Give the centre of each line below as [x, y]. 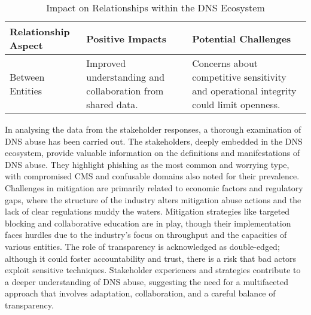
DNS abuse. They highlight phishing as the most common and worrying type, [147, 164]
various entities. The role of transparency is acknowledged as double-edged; [142, 246]
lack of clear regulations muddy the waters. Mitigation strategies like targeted [147, 211]
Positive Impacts [126, 38]
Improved [106, 63]
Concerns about [225, 63]
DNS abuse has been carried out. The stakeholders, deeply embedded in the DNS [154, 141]
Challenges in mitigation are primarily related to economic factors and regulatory [154, 187]
